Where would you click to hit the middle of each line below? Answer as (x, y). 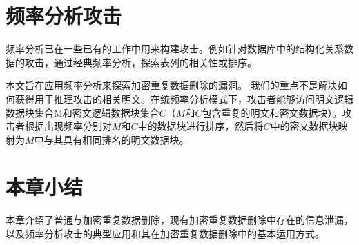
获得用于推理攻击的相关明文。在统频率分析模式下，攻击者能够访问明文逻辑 (184, 98)
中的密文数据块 (304, 126)
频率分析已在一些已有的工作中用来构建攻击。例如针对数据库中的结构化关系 (175, 49)
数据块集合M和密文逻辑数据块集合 (83, 112)
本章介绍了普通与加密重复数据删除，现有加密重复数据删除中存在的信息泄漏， (179, 220)
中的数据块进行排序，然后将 (201, 126)
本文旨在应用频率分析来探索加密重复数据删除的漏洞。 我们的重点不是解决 (172, 85)
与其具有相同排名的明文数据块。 (116, 139)
